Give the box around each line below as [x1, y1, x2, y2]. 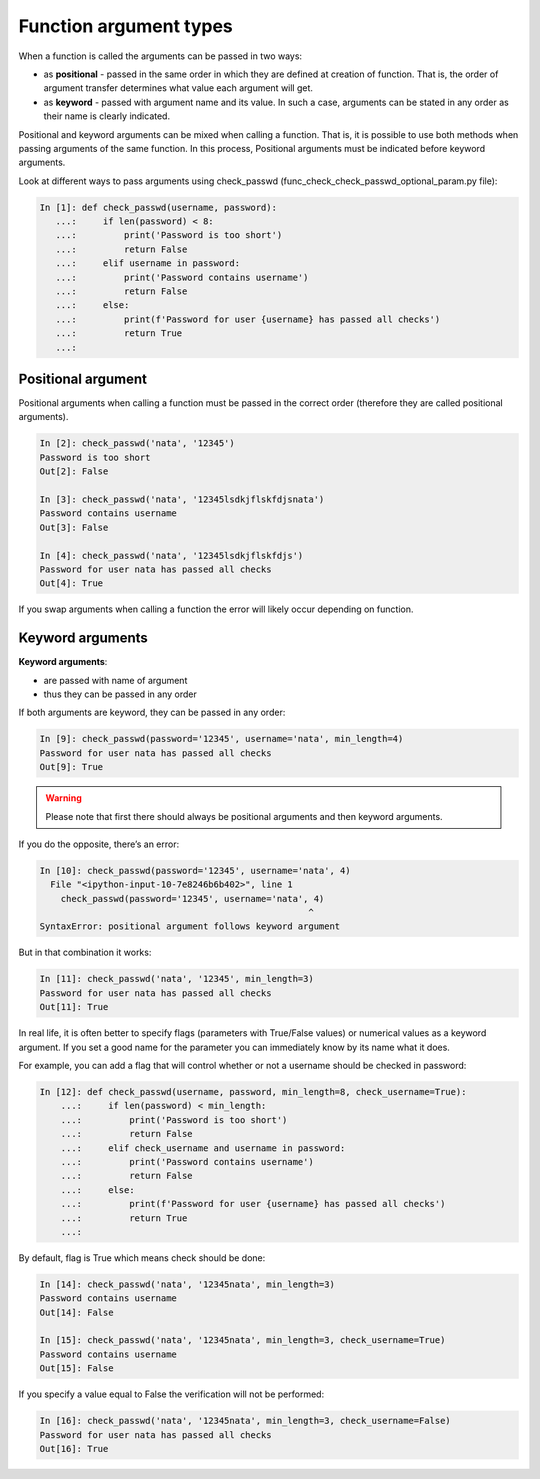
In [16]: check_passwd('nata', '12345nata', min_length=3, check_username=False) [39, 1415, 452, 1427]
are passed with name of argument [43, 674, 188, 686]
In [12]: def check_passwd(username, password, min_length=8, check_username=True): [39, 1086, 467, 1097]
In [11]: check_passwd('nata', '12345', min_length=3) [39, 973, 314, 985]
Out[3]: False [39, 521, 109, 533]
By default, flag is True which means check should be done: [18, 1251, 266, 1264]
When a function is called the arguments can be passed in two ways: [18, 50, 303, 62]
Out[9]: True [39, 761, 104, 773]
